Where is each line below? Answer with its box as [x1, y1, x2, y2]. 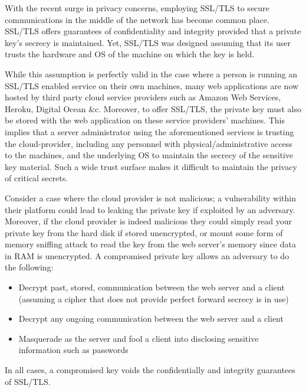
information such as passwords [18, 344, 129, 356]
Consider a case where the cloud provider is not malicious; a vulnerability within [5, 191, 297, 204]
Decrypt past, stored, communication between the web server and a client [18, 281, 285, 293]
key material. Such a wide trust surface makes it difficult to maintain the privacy [5, 160, 297, 172]
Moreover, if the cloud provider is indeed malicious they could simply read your [5, 215, 292, 227]
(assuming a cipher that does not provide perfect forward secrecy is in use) [18, 292, 289, 305]
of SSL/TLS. [5, 375, 51, 387]
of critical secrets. [5, 172, 68, 184]
